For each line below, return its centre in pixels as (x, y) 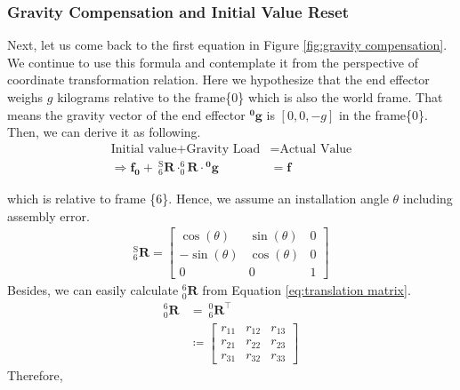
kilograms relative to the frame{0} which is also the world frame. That (250, 97)
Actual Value (316, 149)
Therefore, (35, 375)
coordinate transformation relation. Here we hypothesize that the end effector (218, 80)
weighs (25, 97)
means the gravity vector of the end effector (126, 114)
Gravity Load (223, 149)
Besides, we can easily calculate (93, 290)
